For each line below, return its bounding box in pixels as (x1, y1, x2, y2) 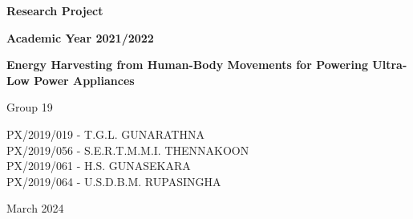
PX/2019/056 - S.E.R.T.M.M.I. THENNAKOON (6, 141, 249, 158)
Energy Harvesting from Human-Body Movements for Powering (6, 56, 368, 73)
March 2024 (6, 200, 64, 217)
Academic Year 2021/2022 (6, 29, 154, 46)
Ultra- (372, 56, 407, 73)
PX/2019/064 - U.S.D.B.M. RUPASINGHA (6, 172, 221, 189)
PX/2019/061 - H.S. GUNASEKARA (6, 157, 191, 174)
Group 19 (6, 99, 53, 116)
